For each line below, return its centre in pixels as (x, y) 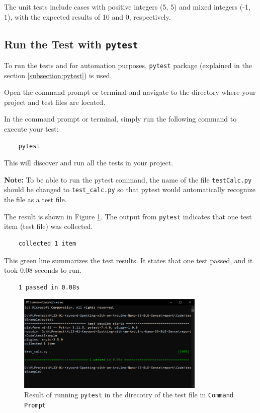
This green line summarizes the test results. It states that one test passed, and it (128, 260)
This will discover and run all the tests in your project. (89, 163)
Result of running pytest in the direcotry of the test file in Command (129, 395)
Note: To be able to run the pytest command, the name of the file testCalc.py (128, 179)
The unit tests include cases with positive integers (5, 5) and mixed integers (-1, (127, 7)
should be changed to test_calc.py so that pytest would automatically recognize (130, 189)
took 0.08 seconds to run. (43, 270)
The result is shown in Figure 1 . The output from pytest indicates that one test (128, 216)
